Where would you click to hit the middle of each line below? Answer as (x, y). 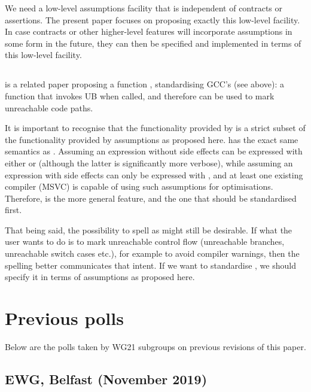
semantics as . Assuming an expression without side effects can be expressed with (154, 151)
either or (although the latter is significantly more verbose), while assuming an (149, 162)
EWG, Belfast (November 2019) (106, 379)
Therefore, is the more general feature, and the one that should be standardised (151, 198)
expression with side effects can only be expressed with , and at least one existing (154, 174)
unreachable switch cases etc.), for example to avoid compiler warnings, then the (152, 253)
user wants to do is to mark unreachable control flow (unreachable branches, (145, 241)
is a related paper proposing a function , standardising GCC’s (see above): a (145, 84)
